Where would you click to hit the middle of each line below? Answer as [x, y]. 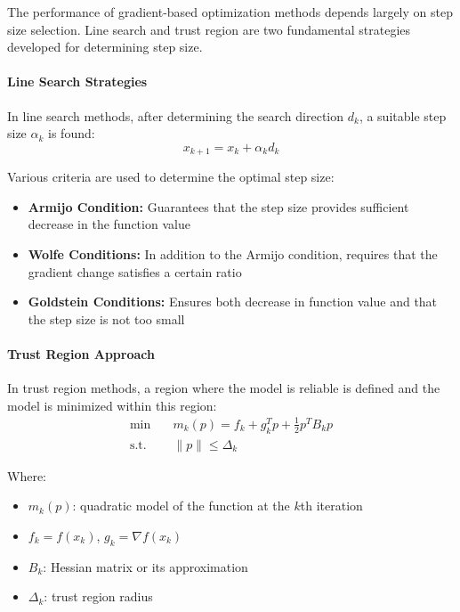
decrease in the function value [109, 224]
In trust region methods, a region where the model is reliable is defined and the [224, 388]
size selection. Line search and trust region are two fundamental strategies [209, 29]
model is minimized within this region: [112, 405]
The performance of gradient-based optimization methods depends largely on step [230, 12]
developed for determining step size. [105, 47]
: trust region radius [98, 596]
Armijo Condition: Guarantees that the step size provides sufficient [218, 206]
